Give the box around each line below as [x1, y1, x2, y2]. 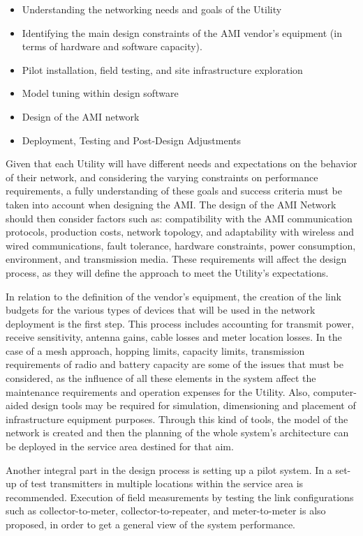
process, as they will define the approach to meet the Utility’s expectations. [6, 265, 329, 280]
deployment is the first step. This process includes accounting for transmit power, [6, 316, 354, 330]
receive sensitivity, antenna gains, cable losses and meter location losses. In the [6, 330, 342, 344]
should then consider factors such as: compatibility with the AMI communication [6, 210, 353, 225]
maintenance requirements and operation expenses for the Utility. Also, [6, 384, 311, 399]
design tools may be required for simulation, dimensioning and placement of [31, 398, 356, 413]
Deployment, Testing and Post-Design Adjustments [22, 132, 242, 147]
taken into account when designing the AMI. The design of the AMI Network [6, 197, 336, 211]
